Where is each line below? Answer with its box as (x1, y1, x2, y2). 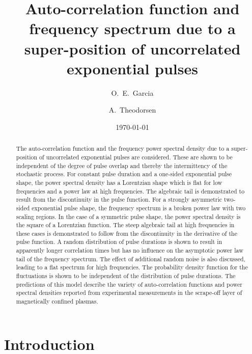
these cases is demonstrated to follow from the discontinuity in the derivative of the (16, 229, 237, 237)
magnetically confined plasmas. (16, 297, 98, 306)
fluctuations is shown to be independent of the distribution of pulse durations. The (16, 271, 236, 280)
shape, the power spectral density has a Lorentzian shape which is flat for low (16, 178, 222, 186)
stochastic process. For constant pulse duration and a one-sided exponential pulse (16, 170, 232, 178)
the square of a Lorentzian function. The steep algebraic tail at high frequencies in (16, 221, 235, 229)
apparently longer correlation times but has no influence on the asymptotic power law (16, 246, 243, 255)
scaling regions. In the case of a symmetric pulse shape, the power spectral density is (16, 212, 241, 221)
